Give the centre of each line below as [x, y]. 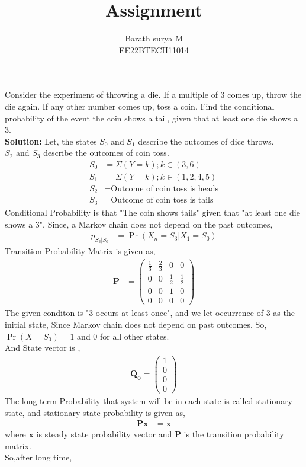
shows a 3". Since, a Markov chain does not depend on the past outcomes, [139, 224]
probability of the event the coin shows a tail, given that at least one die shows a [152, 118]
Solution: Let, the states [51, 141]
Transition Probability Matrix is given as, [80, 250]
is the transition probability [234, 434]
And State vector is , [43, 348]
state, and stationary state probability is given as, [95, 412]
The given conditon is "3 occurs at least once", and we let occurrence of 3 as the [150, 313]
